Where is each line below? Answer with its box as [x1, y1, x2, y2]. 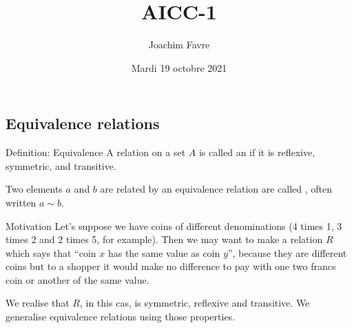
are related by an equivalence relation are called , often [100, 182, 333, 196]
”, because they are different [227, 245, 347, 260]
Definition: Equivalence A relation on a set [6, 145, 186, 160]
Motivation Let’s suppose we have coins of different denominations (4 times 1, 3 [6, 218, 342, 233]
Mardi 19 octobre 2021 [131, 60, 227, 75]
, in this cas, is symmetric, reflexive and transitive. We [79, 296, 310, 310]
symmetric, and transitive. [6, 158, 116, 173]
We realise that [6, 296, 70, 310]
